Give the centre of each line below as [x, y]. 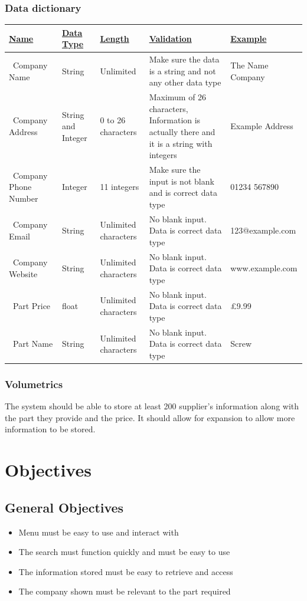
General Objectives [64, 507]
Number [24, 198]
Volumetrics [34, 384]
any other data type [185, 82]
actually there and [182, 131]
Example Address [262, 126]
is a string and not [182, 70]
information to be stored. [50, 429]
